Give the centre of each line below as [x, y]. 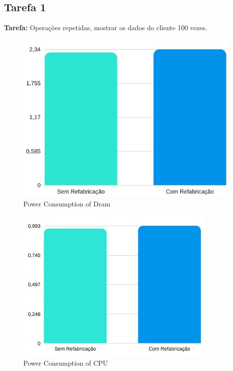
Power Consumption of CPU [66, 363]
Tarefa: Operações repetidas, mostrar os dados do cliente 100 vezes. [106, 28]
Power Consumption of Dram [67, 204]
